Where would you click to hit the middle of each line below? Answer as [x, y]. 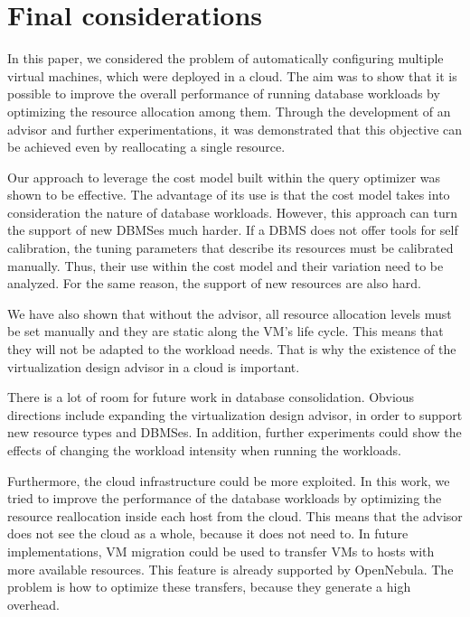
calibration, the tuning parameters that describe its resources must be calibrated [230, 248]
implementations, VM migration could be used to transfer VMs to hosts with [221, 551]
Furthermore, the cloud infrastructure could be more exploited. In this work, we [229, 480]
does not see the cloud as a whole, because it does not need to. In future [208, 533]
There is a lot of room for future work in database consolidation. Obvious [211, 397]
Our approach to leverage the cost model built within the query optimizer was [224, 177]
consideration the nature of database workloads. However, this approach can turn [232, 212]
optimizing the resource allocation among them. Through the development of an [229, 111]
